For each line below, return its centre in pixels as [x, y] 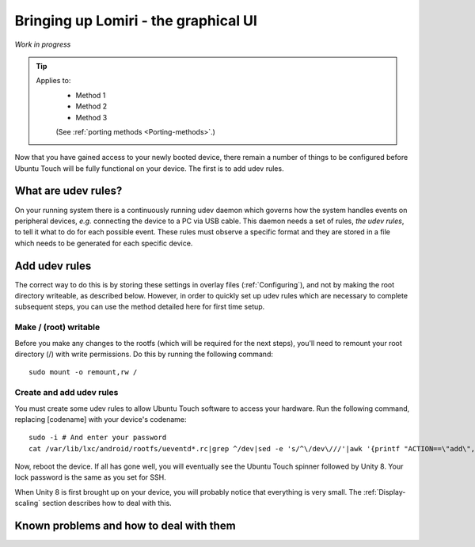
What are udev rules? [68, 191]
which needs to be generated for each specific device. [104, 243]
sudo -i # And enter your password [98, 438]
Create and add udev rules [66, 393]
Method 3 [91, 117]
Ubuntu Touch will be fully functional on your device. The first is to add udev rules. [149, 168]
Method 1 [91, 95]
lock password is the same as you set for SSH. [90, 477]
